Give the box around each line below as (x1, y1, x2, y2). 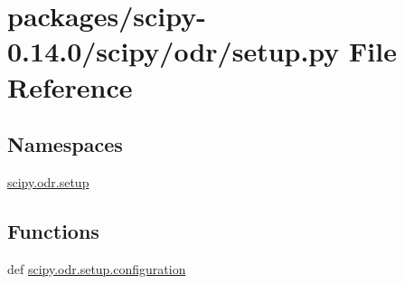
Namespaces (7, 130, 123, 158)
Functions (7, 216, 99, 244)
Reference (7, 68, 133, 105)
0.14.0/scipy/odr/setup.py (7, 33, 340, 70)
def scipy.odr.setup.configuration (7, 259, 186, 278)
